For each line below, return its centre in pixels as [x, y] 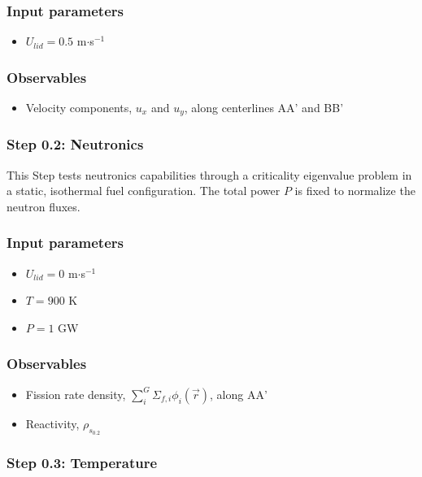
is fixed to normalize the [355, 191]
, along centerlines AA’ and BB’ [264, 108]
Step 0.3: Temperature [82, 462]
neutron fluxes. [44, 206]
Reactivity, [52, 423]
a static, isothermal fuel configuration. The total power [144, 191]
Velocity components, [79, 108]
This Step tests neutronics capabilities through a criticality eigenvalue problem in [209, 174]
